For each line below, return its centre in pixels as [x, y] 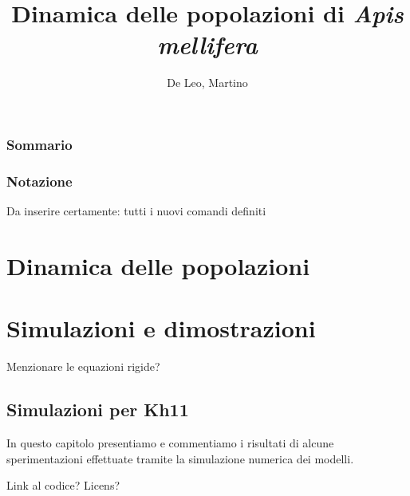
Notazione [39, 181]
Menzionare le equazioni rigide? [83, 366]
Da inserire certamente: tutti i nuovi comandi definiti [136, 211]
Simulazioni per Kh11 [98, 409]
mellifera [207, 45]
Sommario [39, 144]
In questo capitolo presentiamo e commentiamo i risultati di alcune [170, 442]
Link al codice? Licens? [63, 485]
